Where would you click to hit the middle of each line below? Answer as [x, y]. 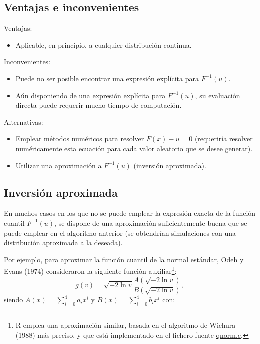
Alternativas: [24, 122]
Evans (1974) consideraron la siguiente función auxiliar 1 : [90, 270]
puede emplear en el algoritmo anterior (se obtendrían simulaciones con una [120, 233]
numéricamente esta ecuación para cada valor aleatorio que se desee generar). [134, 148]
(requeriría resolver [224, 139]
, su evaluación [218, 95]
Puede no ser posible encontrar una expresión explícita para [107, 78]
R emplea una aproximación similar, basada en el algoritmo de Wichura [126, 325]
